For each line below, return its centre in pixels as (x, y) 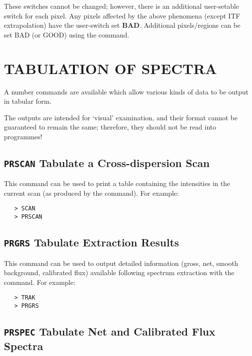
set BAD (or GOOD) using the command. (67, 34)
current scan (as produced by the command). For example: (91, 193)
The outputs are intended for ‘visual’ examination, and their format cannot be (121, 117)
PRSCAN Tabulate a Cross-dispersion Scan (107, 162)
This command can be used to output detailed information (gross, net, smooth (121, 263)
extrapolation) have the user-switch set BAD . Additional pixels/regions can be (122, 25)
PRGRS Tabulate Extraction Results (91, 242)
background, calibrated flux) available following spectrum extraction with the (119, 272)
